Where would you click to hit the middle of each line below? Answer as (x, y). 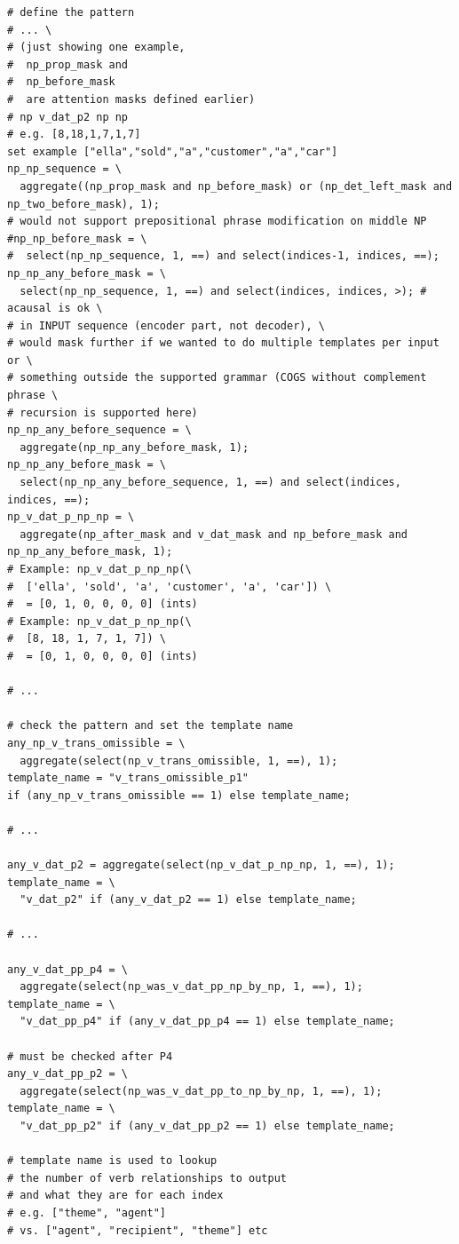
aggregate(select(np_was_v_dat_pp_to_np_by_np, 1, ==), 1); (201, 1091)
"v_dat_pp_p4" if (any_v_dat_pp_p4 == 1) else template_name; (207, 1022)
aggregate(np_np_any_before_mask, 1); (135, 447)
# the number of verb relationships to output (147, 1178)
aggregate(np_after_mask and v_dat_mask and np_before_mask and (214, 534)
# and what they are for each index (115, 1196)
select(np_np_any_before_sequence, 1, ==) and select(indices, (210, 483)
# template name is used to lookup (112, 1161)
